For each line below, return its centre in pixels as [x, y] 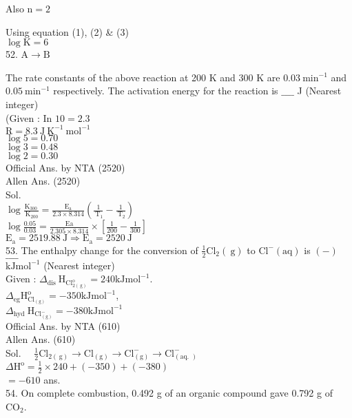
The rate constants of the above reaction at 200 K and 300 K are [143, 77]
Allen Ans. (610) [41, 339]
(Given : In [29, 117]
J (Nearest [319, 91]
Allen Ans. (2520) [43, 181]
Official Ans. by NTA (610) [63, 325]
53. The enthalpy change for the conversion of [102, 250]
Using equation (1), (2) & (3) [67, 31]
